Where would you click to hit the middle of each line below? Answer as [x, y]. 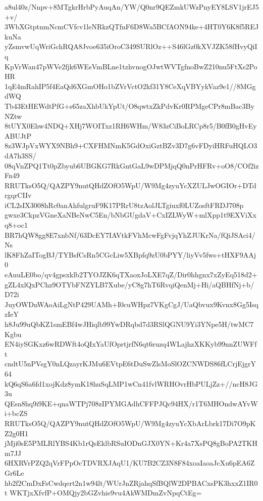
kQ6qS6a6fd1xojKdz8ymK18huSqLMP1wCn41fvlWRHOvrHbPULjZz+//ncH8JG [131, 383]
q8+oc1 [16, 225]
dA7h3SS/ [20, 155]
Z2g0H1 [17, 433]
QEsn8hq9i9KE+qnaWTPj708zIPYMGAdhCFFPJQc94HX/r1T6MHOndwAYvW [131, 403]
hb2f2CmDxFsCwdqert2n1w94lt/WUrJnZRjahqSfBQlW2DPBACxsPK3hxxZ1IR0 [131, 483]
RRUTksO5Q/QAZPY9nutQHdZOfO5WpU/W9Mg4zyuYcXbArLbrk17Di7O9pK [130, 423]
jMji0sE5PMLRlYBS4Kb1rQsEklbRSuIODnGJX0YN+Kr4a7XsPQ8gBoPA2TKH [131, 443]
